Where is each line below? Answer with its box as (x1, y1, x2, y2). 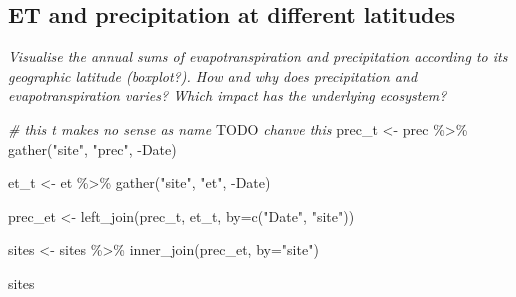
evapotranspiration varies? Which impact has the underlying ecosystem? (8, 85, 447, 106)
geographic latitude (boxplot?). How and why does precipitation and (8, 65, 418, 86)
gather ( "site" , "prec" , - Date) (8, 138, 177, 159)
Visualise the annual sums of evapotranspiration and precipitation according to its (8, 46, 508, 67)
